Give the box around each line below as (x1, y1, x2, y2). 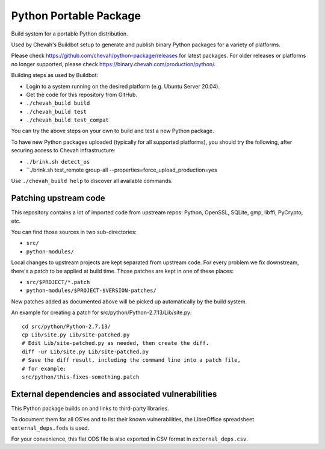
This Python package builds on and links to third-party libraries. (11, 404, 169, 412)
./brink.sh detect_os (26, 158, 90, 165)
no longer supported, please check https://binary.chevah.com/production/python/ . (11, 60, 216, 67)
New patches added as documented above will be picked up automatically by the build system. (11, 298, 247, 305)
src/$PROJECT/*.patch (26, 279, 90, 286)
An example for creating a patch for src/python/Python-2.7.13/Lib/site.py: (11, 309, 192, 316)
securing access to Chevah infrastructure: (11, 147, 116, 154)
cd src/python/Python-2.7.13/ (22, 323, 111, 330)
